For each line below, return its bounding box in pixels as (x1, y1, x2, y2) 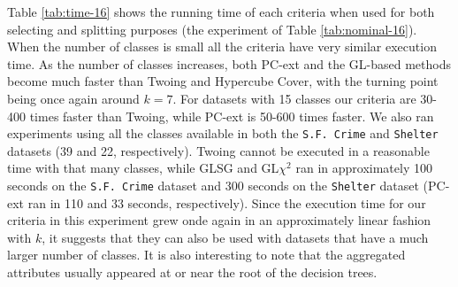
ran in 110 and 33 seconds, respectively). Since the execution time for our (27, 193, 426, 212)
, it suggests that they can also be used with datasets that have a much (42, 228, 429, 246)
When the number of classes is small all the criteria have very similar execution (7, 37, 437, 56)
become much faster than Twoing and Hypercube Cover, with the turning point (7, 72, 439, 90)
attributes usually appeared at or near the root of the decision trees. (7, 263, 378, 282)
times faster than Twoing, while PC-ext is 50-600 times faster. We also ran (29, 106, 434, 125)
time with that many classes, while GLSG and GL (7, 159, 279, 177)
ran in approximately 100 (295, 159, 432, 177)
